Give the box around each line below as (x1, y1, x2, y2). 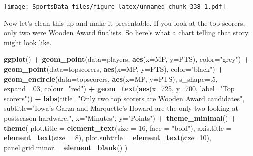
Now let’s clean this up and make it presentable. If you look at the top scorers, (4, 17, 245, 28)
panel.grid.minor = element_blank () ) (4, 142, 128, 152)
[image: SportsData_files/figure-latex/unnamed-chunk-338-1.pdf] (4, 3, 226, 10)
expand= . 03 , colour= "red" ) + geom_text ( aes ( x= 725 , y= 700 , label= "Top (4, 83, 235, 94)
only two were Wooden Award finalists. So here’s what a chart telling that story (4, 27, 249, 38)
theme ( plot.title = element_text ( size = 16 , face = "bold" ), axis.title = (4, 122, 232, 133)
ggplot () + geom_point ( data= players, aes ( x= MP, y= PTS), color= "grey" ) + (4, 54, 250, 64)
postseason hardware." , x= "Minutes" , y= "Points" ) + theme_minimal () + (4, 113, 237, 123)
